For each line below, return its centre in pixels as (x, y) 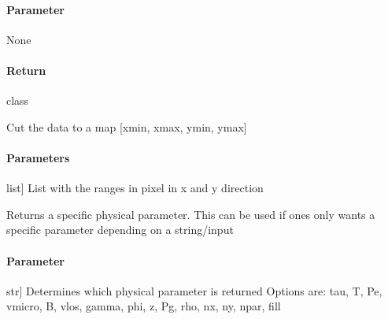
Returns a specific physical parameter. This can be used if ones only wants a (191, 214)
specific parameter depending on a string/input (120, 230)
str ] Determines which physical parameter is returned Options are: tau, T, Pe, (194, 290)
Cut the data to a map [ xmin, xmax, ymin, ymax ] (127, 126)
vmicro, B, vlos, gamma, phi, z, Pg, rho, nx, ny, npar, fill (144, 306)
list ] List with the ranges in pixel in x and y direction (135, 188)
